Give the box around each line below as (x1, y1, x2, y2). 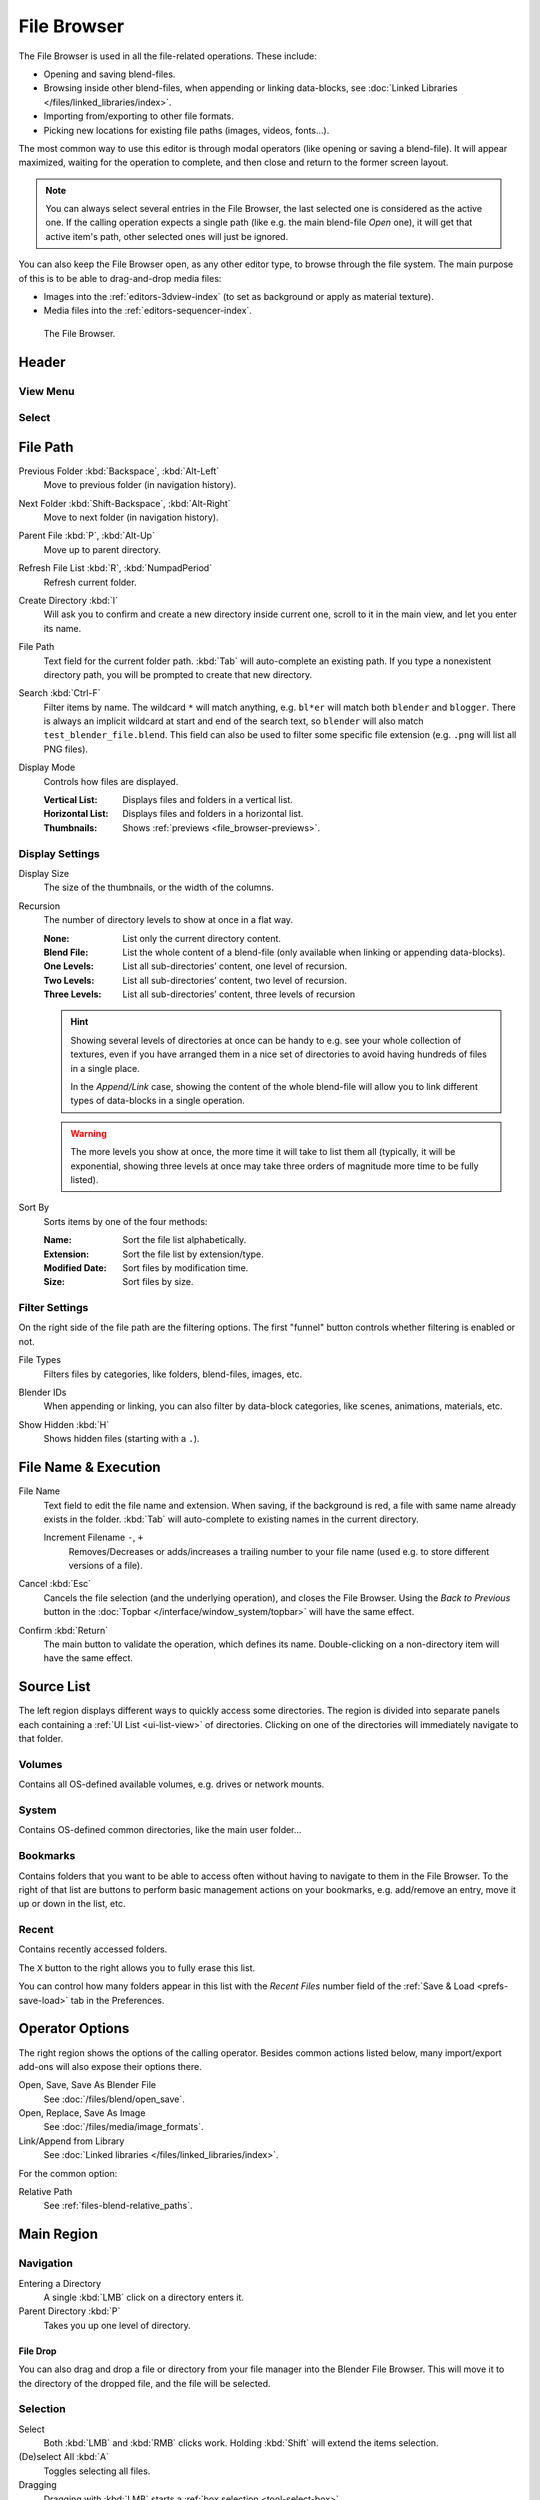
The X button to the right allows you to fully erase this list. (18, 1961, 255, 1974)
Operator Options (18, 2020, 130, 2037)
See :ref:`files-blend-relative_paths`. (43, 2200, 193, 2212)
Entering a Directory (18, 2277, 102, 2289)
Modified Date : (43, 1261, 107, 1274)
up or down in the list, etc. (18, 1898, 126, 1910)
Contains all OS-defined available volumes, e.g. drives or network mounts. (18, 1778, 325, 1790)
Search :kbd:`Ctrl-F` (18, 687, 101, 699)
